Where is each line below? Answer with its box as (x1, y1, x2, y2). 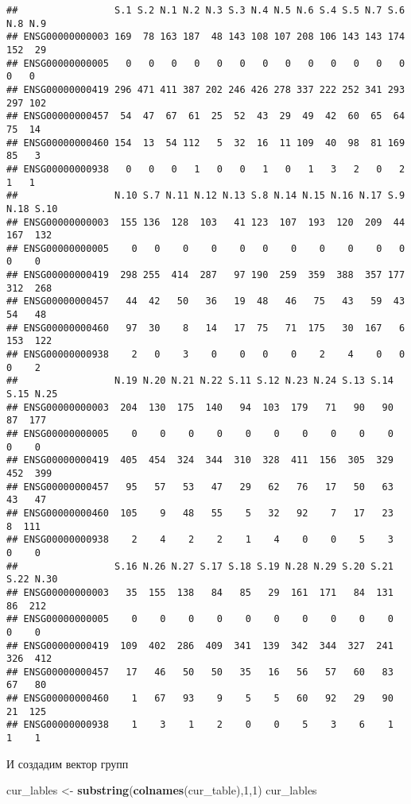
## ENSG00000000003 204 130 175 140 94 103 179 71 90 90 (6, 401, 394, 413)
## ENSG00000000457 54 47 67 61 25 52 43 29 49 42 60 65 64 (6, 110, 405, 122)
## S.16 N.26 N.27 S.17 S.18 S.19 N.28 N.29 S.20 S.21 (6, 560, 394, 572)
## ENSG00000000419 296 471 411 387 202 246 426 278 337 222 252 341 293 (6, 83, 405, 95)
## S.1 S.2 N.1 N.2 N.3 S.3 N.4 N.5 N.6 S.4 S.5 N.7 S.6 (6, 5, 405, 16)
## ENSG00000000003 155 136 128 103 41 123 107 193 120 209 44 (6, 216, 405, 228)
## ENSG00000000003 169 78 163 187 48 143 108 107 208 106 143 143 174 (6, 31, 405, 43)
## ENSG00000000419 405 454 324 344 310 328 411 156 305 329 (6, 454, 394, 466)
